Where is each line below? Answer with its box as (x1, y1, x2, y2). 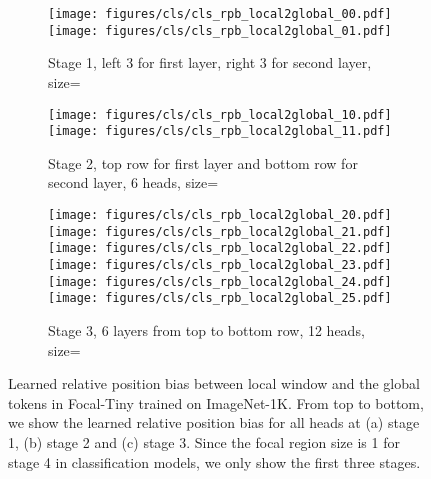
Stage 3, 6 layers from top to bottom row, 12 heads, (48, 319, 365, 340)
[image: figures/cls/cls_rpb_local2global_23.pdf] (48, 257, 392, 272)
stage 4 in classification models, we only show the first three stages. (8, 451, 421, 472)
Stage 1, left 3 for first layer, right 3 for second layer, (48, 52, 372, 73)
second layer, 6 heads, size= (48, 172, 219, 193)
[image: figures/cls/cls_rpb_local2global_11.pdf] (48, 124, 392, 139)
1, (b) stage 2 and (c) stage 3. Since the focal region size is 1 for (8, 431, 400, 452)
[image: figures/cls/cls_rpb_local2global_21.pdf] (48, 224, 392, 239)
